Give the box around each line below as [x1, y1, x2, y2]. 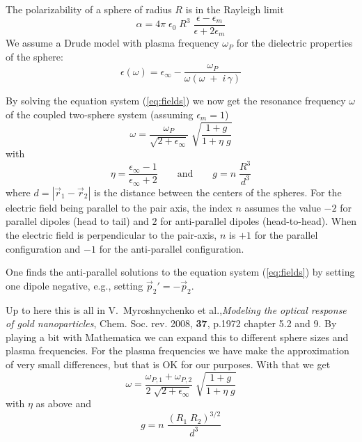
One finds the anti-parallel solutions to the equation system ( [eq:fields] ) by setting [6, 265, 355, 279]
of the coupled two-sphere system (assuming [6, 106, 194, 121]
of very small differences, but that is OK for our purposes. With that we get [6, 356, 331, 371]
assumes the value [244, 200, 321, 214]
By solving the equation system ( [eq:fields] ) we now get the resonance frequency [6, 93, 346, 108]
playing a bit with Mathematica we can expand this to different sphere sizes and [6, 329, 349, 344]
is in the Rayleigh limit [185, 2, 284, 16]
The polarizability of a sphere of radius [6, 2, 172, 16]
